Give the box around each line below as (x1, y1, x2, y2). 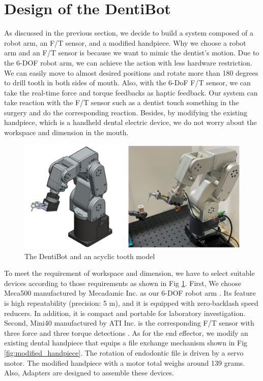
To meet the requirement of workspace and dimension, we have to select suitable (4, 268, 255, 278)
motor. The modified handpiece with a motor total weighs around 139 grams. (4, 357, 245, 368)
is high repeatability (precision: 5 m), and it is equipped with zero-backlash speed (4, 298, 258, 308)
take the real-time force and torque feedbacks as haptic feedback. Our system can (4, 87, 258, 98)
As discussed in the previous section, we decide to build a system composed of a (4, 27, 253, 38)
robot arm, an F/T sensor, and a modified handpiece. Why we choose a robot (4, 37, 246, 48)
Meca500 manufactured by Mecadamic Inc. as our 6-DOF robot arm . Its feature (4, 288, 256, 298)
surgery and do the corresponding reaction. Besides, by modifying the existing (4, 107, 247, 117)
